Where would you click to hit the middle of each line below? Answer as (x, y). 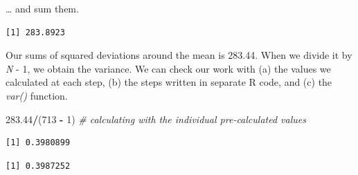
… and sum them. (42, 8)
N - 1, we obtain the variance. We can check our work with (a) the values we (168, 68)
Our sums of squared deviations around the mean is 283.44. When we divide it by (179, 55)
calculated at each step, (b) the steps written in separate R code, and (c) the (169, 82)
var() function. (37, 95)
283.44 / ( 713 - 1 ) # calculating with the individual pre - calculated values (156, 119)
